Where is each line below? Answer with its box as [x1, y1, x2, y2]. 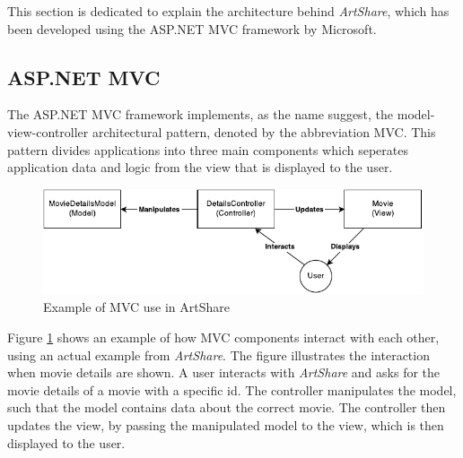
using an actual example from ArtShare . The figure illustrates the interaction [7, 345, 430, 364]
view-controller [7, 122, 89, 141]
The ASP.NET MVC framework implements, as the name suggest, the [7, 105, 394, 124]
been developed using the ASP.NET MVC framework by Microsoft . [7, 19, 377, 38]
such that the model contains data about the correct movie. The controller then [7, 398, 446, 417]
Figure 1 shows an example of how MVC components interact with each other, [7, 328, 440, 347]
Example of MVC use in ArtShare [43, 298, 231, 316]
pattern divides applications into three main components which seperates [7, 140, 408, 159]
